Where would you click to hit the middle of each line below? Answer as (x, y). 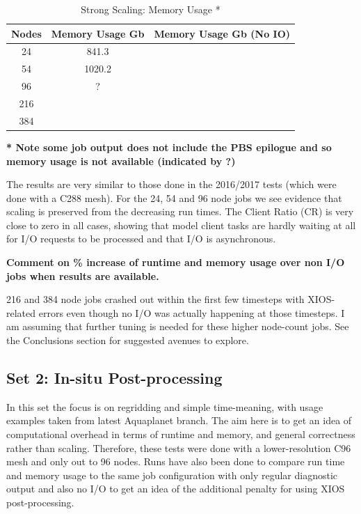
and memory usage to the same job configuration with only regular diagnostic (172, 475)
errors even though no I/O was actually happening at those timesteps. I (192, 312)
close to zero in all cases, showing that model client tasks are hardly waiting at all (181, 225)
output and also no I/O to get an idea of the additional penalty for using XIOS (176, 489)
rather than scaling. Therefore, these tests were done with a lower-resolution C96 (179, 447)
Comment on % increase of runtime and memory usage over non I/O (176, 262)
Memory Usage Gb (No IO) (222, 33)
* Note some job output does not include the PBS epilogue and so (169, 147)
